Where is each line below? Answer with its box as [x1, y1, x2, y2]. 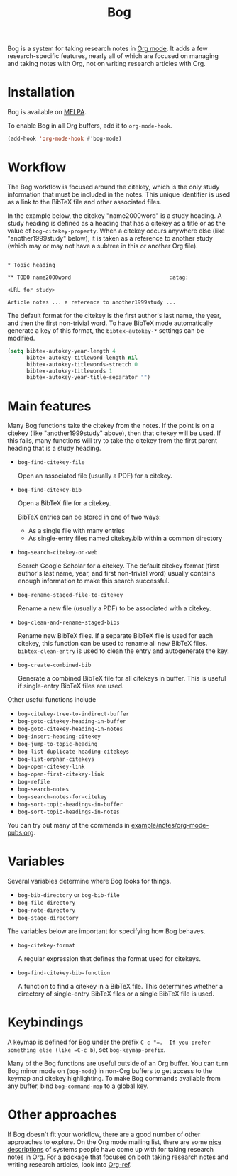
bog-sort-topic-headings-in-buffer [17, 801, 123, 808]
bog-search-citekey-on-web [17, 549, 98, 556]
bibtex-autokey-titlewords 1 [26, 367, 113, 375]
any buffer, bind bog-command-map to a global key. [7, 1082, 149, 1090]
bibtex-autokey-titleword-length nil [26, 354, 138, 361]
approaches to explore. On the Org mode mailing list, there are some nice [7, 1138, 222, 1146]
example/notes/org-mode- [131, 821, 209, 830]
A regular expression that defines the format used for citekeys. [17, 955, 201, 963]
